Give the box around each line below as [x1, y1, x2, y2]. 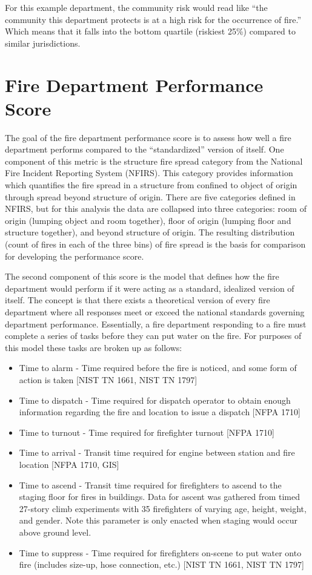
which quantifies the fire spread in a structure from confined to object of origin [5, 179, 297, 191]
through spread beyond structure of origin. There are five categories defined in [5, 190, 296, 203]
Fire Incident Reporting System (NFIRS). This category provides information [5, 166, 293, 179]
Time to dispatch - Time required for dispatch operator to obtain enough [19, 393, 291, 406]
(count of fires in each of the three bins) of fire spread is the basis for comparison [5, 238, 306, 251]
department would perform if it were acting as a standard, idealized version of [5, 281, 294, 294]
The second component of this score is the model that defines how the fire [5, 270, 279, 283]
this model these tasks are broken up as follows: [5, 341, 182, 353]
